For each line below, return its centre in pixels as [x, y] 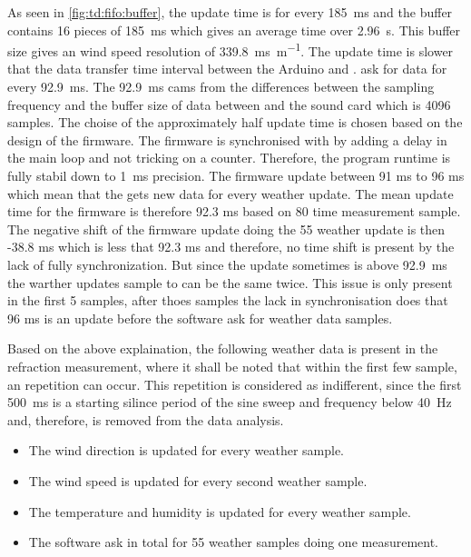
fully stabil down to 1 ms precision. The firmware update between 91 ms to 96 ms [236, 175]
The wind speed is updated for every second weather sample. [198, 480]
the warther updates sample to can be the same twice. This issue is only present [230, 282]
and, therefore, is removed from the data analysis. [146, 419]
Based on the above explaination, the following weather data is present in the [223, 348]
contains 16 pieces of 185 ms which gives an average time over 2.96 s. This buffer [234, 30]
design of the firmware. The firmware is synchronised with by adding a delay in [227, 139]
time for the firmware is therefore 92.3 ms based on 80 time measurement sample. [234, 211]
